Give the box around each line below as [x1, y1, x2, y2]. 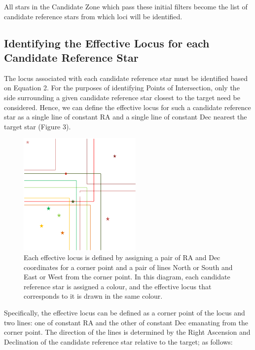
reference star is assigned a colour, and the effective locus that [24, 281, 212, 291]
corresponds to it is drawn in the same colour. [24, 291, 163, 301]
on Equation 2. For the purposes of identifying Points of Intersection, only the [4, 82, 240, 93]
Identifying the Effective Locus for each [4, 35, 210, 50]
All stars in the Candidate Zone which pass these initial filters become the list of [4, 1, 248, 11]
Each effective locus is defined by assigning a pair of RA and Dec [24, 252, 220, 262]
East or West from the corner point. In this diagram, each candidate [24, 272, 230, 282]
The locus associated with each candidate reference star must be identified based [4, 73, 248, 83]
